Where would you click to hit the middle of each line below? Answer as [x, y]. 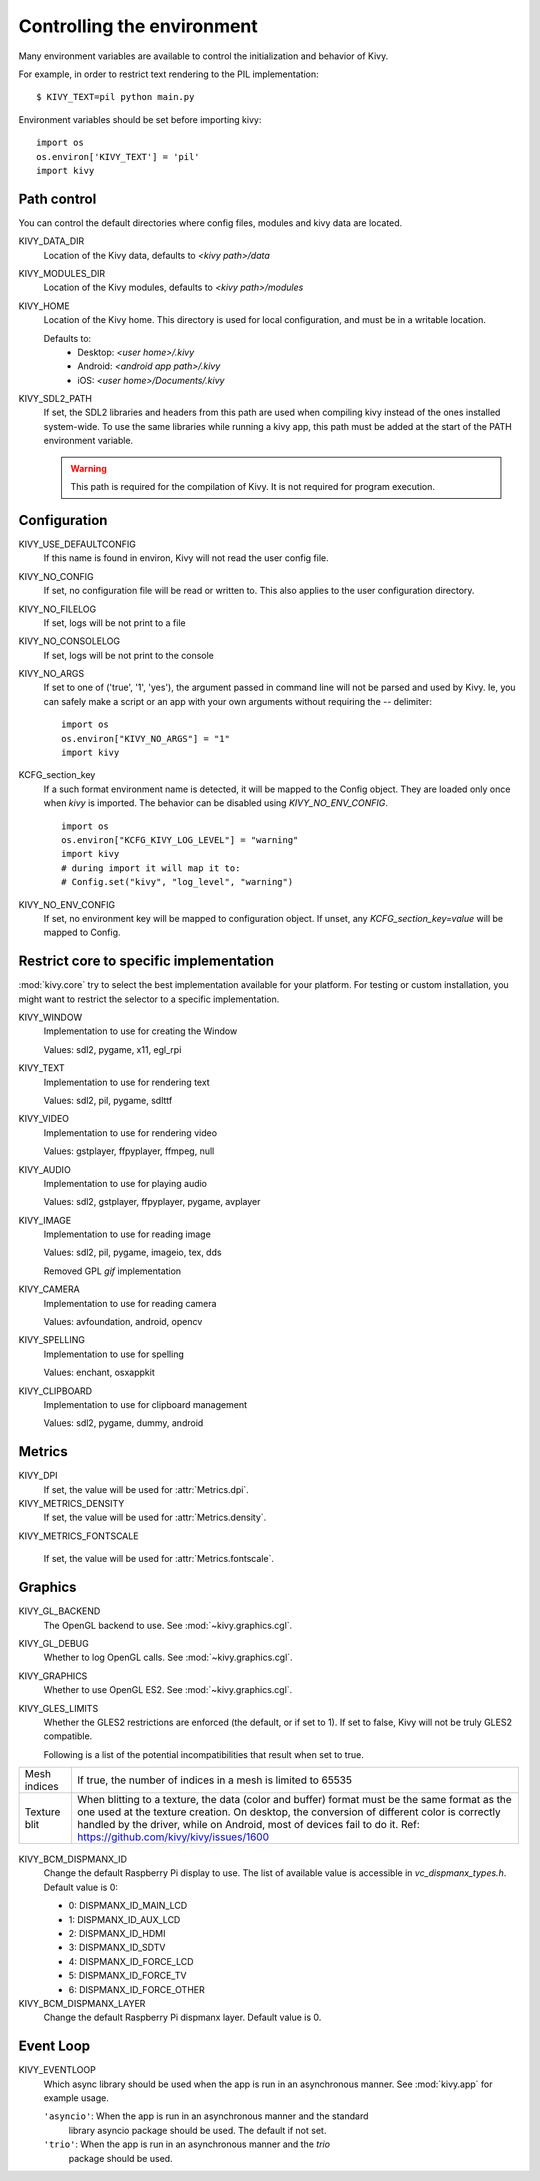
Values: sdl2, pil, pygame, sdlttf [108, 1100]
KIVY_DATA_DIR [51, 241]
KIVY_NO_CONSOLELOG [69, 641]
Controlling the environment [138, 26]
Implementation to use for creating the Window [140, 1031]
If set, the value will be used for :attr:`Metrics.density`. [155, 1517]
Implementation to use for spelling [113, 1354]
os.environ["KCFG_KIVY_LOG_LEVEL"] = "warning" [180, 839]
